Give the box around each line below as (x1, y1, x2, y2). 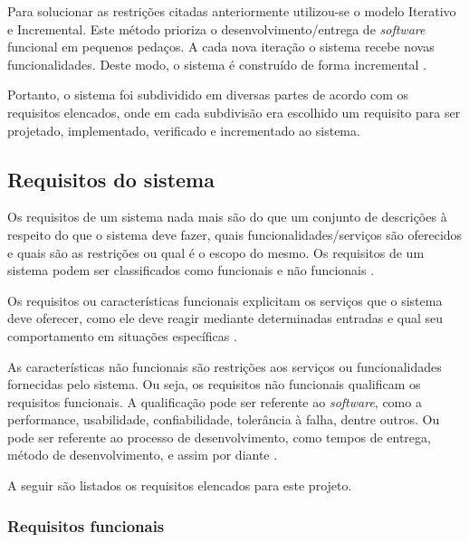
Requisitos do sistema (7, 165, 215, 193)
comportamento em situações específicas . (7, 326, 237, 345)
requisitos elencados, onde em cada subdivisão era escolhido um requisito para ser (7, 102, 461, 121)
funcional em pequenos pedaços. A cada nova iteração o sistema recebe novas (7, 37, 435, 56)
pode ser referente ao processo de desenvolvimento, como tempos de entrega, (7, 427, 431, 446)
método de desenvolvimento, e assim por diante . (7, 445, 278, 464)
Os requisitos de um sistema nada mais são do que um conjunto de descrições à (7, 207, 447, 226)
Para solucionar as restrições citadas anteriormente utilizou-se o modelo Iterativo (7, 2, 456, 20)
